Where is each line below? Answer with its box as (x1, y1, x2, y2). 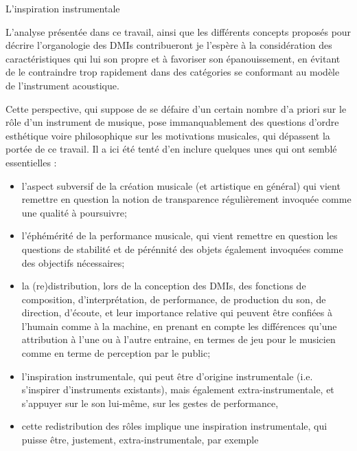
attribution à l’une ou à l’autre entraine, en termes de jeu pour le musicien (21, 332, 336, 346)
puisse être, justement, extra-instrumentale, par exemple (21, 432, 259, 447)
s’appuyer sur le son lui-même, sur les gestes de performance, (21, 395, 279, 410)
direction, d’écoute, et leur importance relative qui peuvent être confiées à (21, 305, 332, 320)
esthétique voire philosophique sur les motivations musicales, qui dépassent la (5, 128, 330, 142)
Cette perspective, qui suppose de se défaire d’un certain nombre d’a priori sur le (5, 101, 347, 115)
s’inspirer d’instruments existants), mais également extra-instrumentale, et (21, 382, 334, 397)
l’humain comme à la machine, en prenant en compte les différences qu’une (21, 318, 337, 333)
